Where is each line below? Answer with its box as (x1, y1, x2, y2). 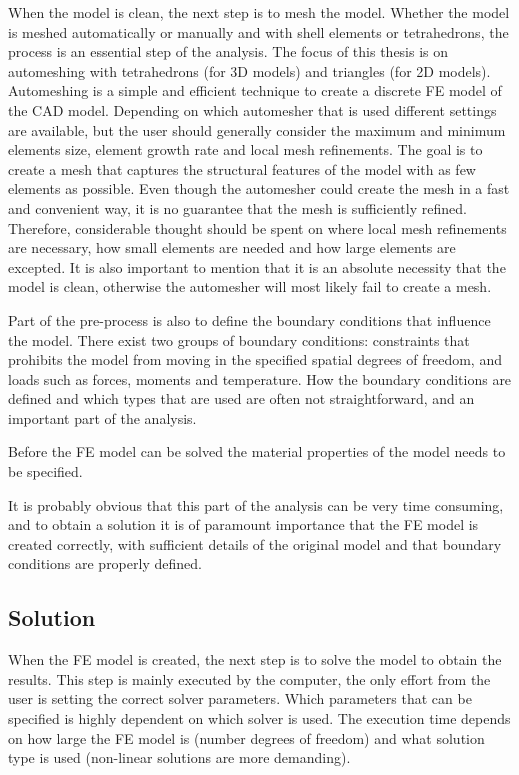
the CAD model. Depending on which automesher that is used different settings (8, 99, 497, 120)
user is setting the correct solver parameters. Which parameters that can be (8, 688, 472, 709)
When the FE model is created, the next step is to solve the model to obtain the (8, 649, 502, 670)
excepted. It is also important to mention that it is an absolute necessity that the (8, 256, 506, 277)
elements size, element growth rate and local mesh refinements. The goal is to (8, 139, 483, 160)
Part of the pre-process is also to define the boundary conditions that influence (8, 309, 491, 330)
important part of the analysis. (8, 407, 197, 428)
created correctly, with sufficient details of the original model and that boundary (8, 533, 502, 554)
